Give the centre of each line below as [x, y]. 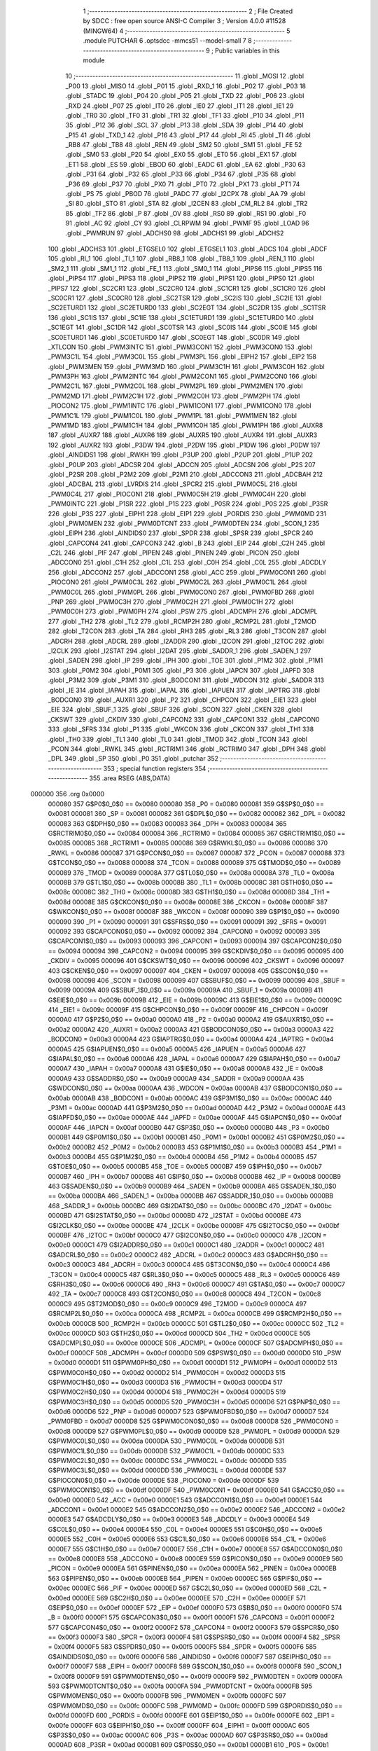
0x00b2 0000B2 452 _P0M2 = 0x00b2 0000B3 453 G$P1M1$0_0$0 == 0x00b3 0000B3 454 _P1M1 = [195, 1147]
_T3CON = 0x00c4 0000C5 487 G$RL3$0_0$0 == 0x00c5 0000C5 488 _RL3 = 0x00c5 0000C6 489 [194, 1274]
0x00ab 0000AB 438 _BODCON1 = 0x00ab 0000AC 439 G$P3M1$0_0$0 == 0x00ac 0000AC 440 [190, 1098]
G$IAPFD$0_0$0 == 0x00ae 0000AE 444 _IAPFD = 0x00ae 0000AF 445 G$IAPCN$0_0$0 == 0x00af [195, 1118]
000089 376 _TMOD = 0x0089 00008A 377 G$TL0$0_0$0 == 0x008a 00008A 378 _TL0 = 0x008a [191, 873]
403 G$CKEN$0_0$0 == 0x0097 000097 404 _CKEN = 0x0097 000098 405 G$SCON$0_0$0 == [188, 971]
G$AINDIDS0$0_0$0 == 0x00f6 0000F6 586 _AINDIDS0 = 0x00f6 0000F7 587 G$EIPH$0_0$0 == [190, 1656]
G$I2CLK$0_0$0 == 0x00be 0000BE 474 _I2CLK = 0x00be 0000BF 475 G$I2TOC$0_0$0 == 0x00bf [194, 1225]
